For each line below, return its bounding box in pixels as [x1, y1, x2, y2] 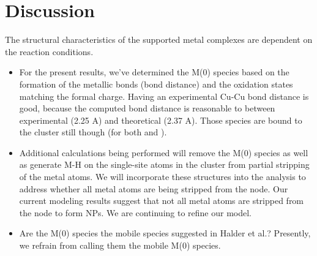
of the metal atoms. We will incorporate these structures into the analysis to [19, 170, 306, 183]
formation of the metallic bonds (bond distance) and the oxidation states [19, 77, 293, 90]
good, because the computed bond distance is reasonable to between [19, 102, 275, 115]
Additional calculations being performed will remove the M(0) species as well [19, 146, 308, 159]
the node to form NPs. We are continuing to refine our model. [19, 206, 252, 219]
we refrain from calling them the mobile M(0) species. [19, 239, 221, 252]
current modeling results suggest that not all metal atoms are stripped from [19, 194, 304, 207]
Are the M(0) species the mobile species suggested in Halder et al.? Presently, [19, 227, 311, 239]
